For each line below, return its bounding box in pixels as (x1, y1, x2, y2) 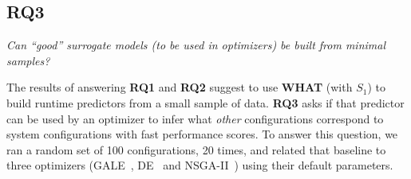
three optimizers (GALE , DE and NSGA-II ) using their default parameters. (6, 157, 393, 173)
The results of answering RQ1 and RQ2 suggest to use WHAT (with (6, 79, 353, 95)
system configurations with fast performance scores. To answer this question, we (6, 126, 398, 142)
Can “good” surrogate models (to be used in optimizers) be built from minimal (6, 37, 386, 53)
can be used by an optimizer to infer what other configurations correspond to (6, 110, 384, 126)
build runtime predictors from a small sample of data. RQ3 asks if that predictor (6, 94, 405, 111)
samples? (6, 52, 50, 68)
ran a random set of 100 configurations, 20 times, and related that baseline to (6, 141, 386, 158)
